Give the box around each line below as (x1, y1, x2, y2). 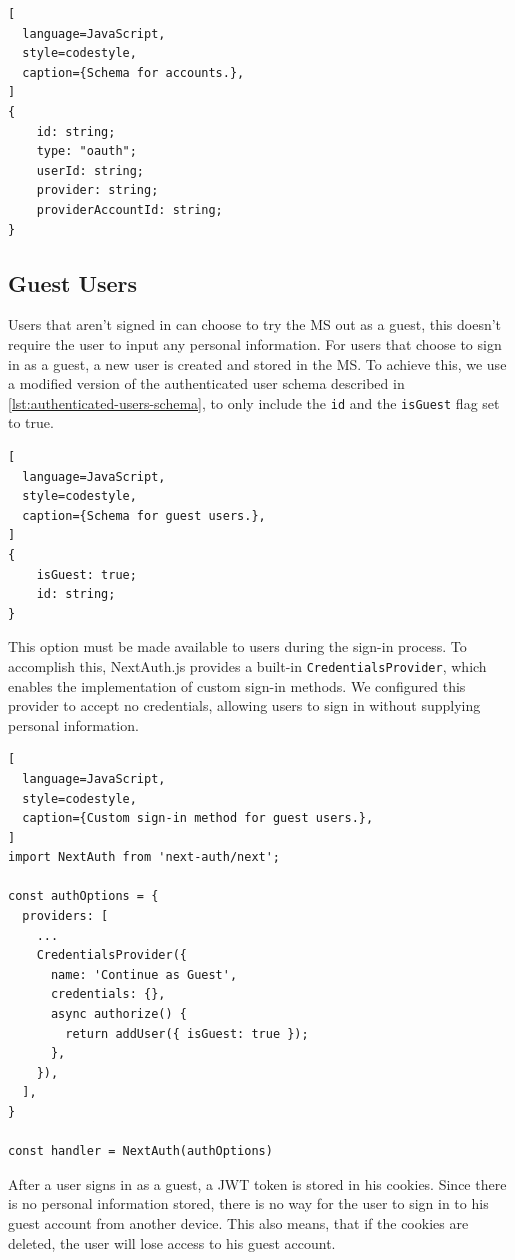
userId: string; (36, 163, 145, 178)
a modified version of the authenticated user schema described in (8, 373, 405, 394)
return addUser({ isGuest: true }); (65, 1026, 309, 1041)
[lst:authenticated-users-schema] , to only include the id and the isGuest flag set (8, 392, 500, 413)
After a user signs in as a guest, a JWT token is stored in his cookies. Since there (8, 1173, 507, 1194)
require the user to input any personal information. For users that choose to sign (8, 333, 502, 354)
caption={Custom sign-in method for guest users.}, (22, 811, 374, 826)
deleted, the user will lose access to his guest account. (8, 1232, 336, 1253)
